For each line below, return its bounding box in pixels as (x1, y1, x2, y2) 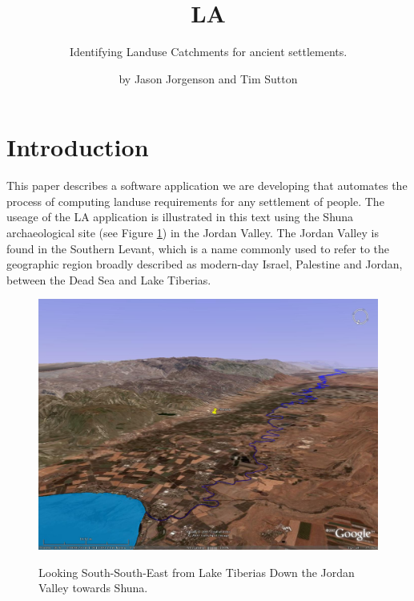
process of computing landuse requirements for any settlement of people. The (6, 192, 384, 209)
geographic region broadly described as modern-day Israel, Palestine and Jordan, (6, 256, 403, 272)
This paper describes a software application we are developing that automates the (6, 177, 408, 194)
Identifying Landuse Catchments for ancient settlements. (69, 43, 348, 60)
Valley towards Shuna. (38, 579, 148, 596)
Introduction (6, 131, 149, 163)
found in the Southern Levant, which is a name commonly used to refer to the (6, 240, 390, 256)
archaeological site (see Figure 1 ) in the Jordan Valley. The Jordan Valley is (6, 224, 379, 241)
